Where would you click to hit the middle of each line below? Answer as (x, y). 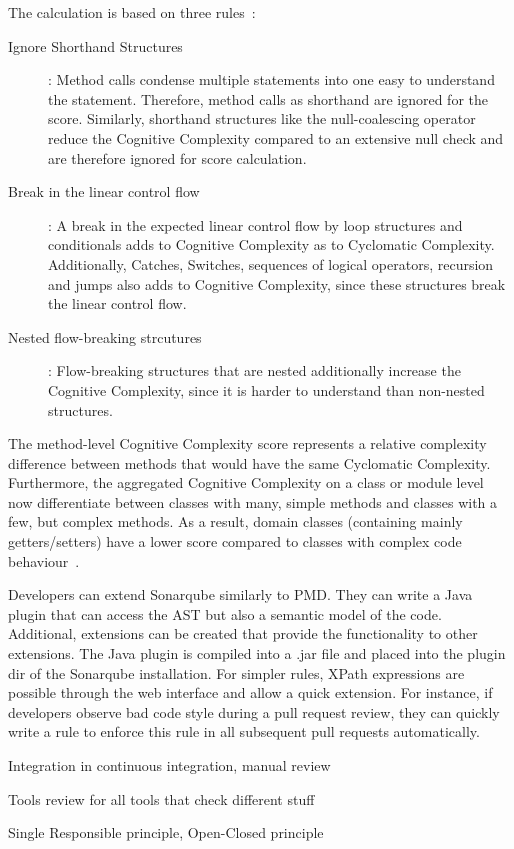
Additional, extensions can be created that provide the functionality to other (243, 633)
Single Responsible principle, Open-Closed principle (166, 832)
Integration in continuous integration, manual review (169, 765)
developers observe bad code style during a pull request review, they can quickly (254, 711)
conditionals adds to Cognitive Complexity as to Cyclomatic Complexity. (271, 244)
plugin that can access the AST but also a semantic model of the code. (225, 613)
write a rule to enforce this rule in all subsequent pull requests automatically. (244, 731)
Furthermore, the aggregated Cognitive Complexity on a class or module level (246, 482)
